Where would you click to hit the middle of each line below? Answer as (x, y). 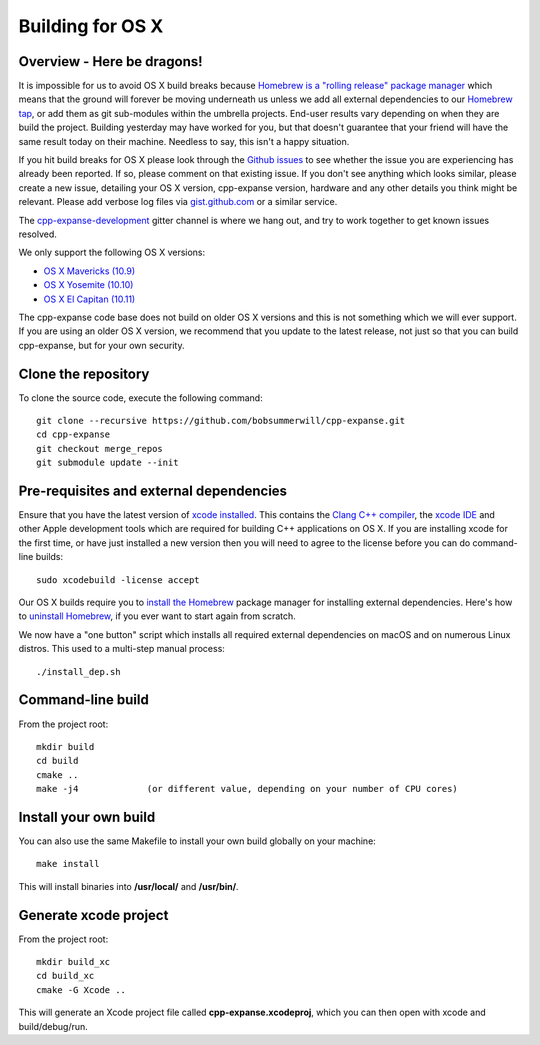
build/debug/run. (53, 1026)
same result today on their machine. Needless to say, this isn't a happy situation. (184, 141)
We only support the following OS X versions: (112, 252)
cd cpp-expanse (73, 434)
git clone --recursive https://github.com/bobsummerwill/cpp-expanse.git (221, 420)
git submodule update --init (107, 463)
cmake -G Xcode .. (81, 989)
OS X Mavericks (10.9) (89, 271)
